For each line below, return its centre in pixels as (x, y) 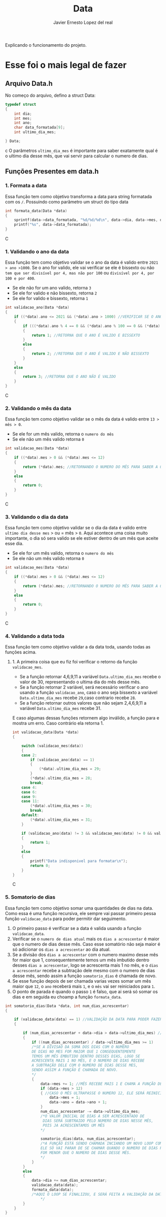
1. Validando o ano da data (37, 251)
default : (30, 815)
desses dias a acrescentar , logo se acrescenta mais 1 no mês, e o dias (85, 965)
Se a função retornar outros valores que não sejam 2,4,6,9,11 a (83, 703)
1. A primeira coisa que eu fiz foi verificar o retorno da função (75, 662)
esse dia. (14, 544)
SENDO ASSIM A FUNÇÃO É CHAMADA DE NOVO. (75, 1070)
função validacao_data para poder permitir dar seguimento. (66, 919)
